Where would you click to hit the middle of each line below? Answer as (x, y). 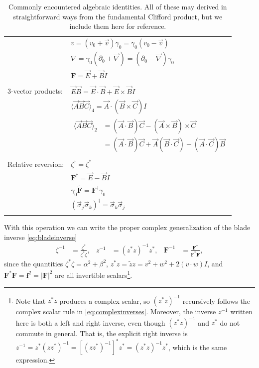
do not (230, 322)
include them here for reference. (118, 26)
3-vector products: (35, 90)
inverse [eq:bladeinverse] (41, 237)
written (241, 311)
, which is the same (198, 347)
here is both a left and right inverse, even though (90, 322)
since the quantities (34, 263)
